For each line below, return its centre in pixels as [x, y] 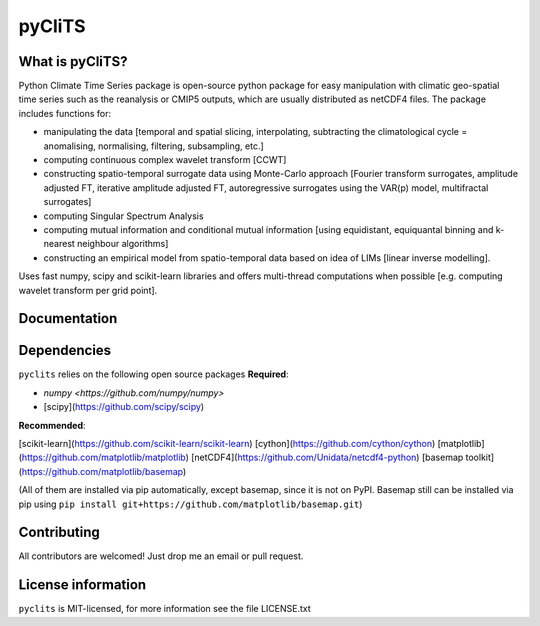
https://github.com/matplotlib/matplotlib [103, 457]
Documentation [68, 318]
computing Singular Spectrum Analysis [123, 216]
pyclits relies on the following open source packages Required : [153, 374]
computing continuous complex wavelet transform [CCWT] [165, 160]
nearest [59, 244]
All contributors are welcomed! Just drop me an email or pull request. [161, 556]
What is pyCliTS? [73, 61]
